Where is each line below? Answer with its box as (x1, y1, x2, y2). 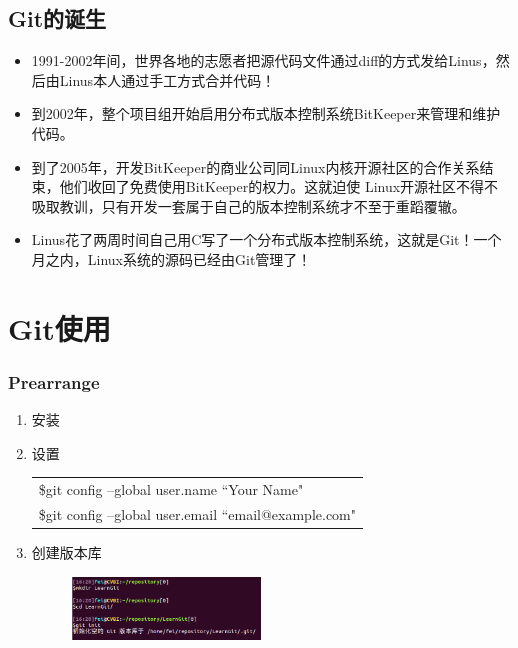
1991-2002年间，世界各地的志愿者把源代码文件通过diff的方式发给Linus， (31, 50, 496, 71)
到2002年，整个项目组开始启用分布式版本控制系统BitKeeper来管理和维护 (31, 103, 501, 124)
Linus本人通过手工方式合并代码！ (59, 69, 276, 90)
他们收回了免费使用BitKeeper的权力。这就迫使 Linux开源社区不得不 (59, 176, 499, 197)
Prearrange (8, 369, 100, 394)
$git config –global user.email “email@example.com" (38, 503, 357, 524)
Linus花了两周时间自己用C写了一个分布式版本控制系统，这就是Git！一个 (31, 229, 502, 250)
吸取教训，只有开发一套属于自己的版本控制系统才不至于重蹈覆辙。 (31, 195, 466, 216)
